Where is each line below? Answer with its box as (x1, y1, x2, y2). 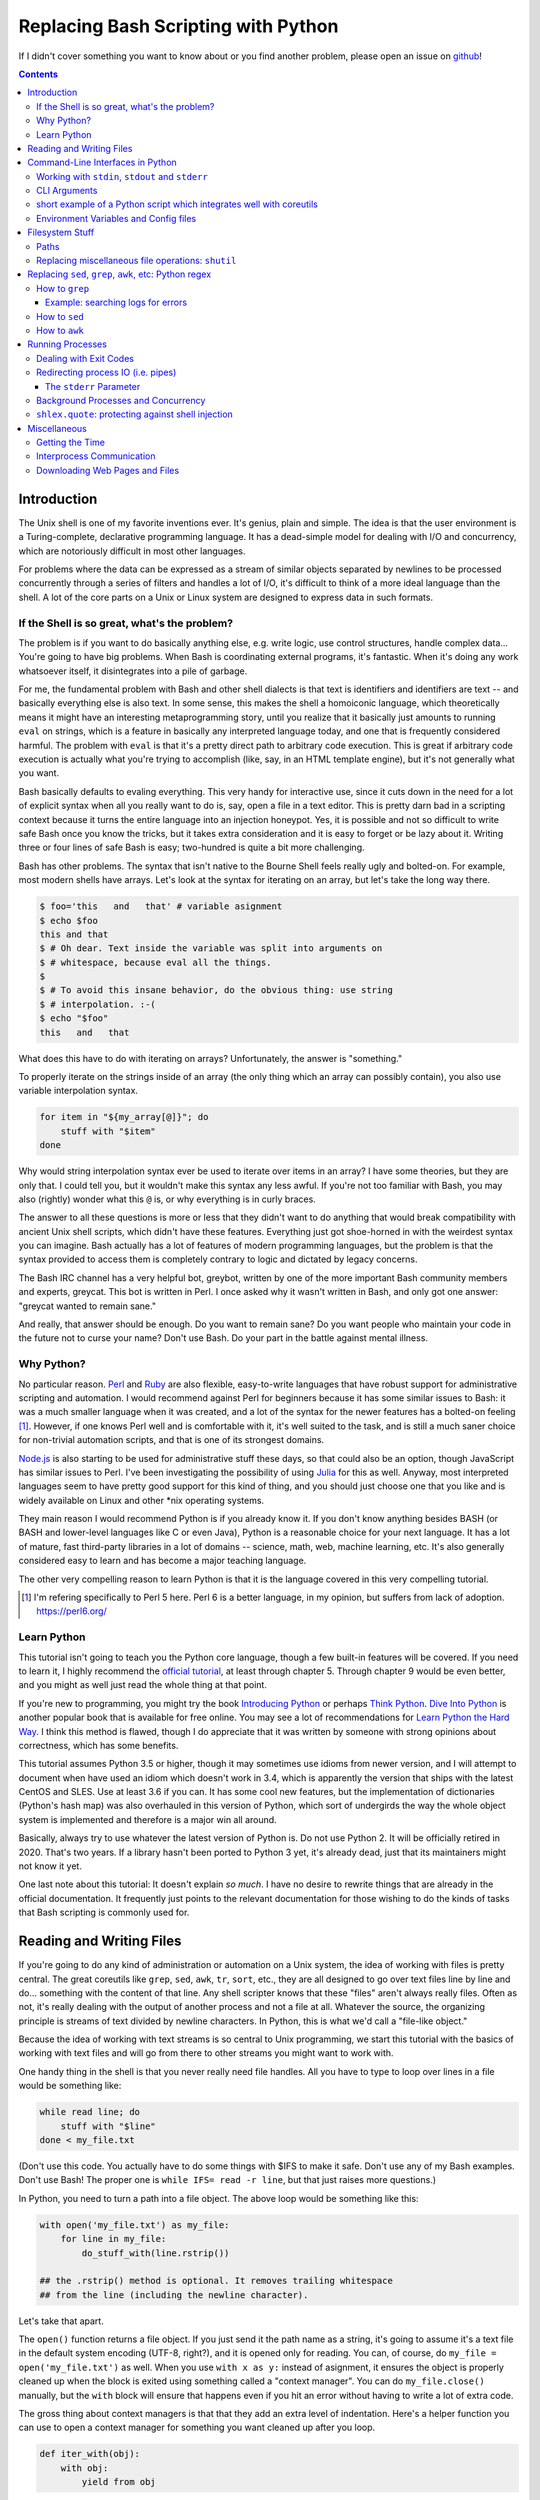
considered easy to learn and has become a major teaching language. (18, 1555, 307, 1567)
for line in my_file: (60, 2233, 167, 2245)
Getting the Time (36, 436, 105, 449)
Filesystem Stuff (27, 226, 95, 239)
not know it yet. (18, 1860, 82, 1872)
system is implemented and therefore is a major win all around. (18, 1813, 277, 1825)
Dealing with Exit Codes (36, 352, 135, 364)
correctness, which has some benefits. (18, 1739, 179, 1751)
